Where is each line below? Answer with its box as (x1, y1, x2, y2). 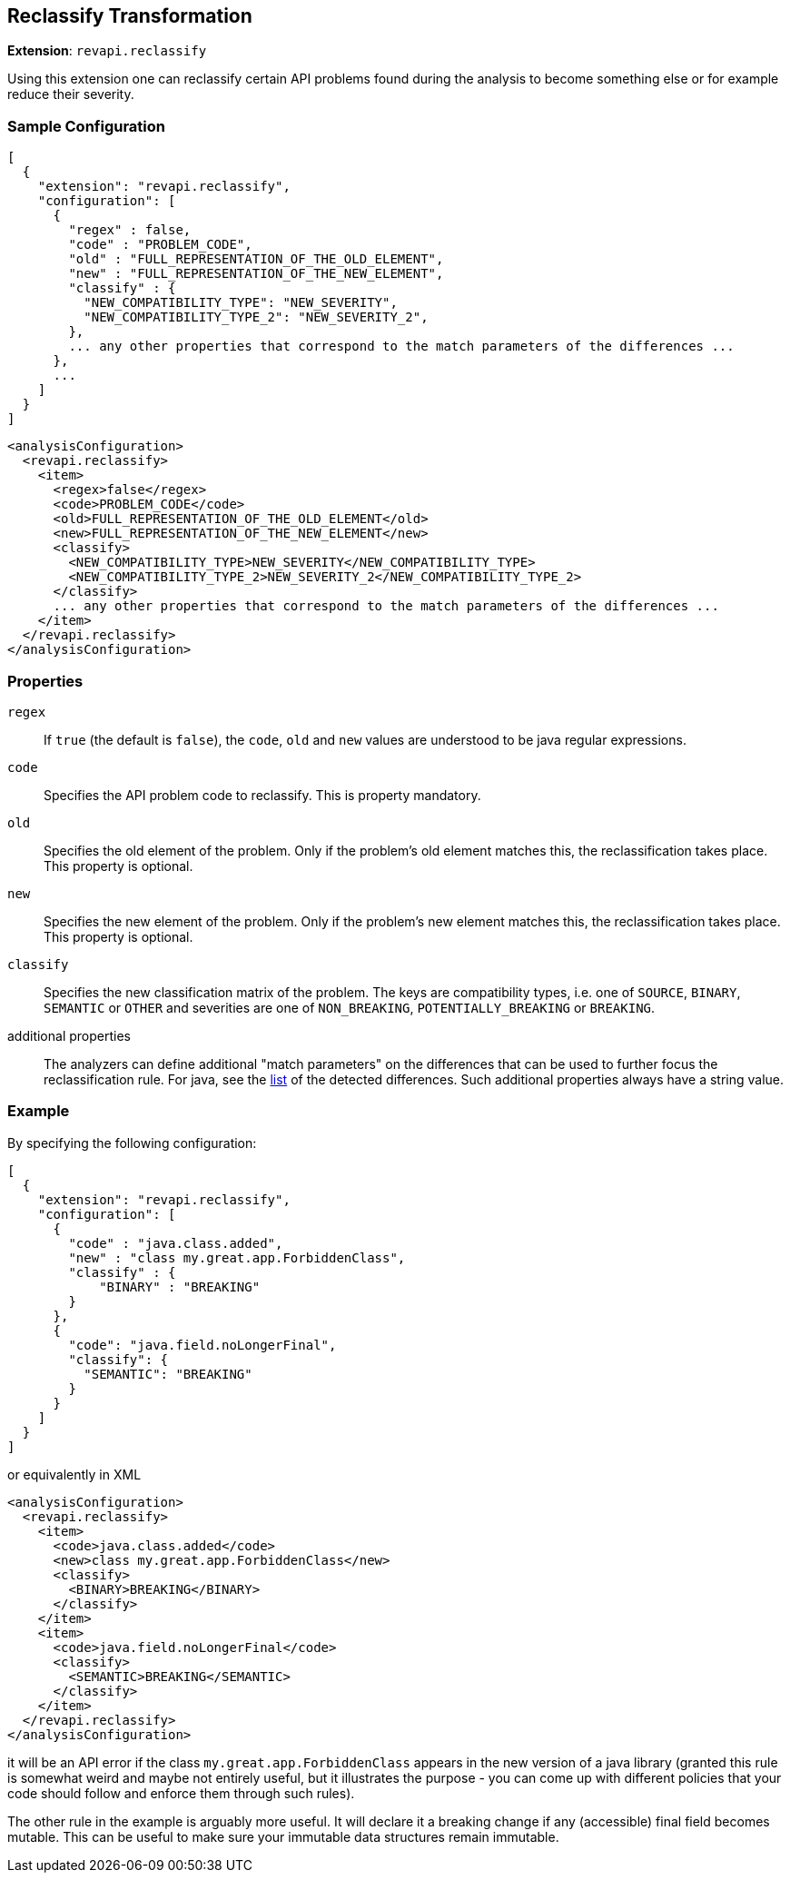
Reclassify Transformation (7, 5, 252, 27)
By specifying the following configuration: (7, 1134, 257, 1151)
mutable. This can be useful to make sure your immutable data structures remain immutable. (7, 1828, 559, 1845)
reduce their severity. (7, 86, 134, 103)
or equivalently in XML (7, 1466, 142, 1482)
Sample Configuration (7, 116, 166, 135)
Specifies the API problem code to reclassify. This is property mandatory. (44, 787, 481, 803)
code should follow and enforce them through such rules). (7, 1785, 355, 1801)
